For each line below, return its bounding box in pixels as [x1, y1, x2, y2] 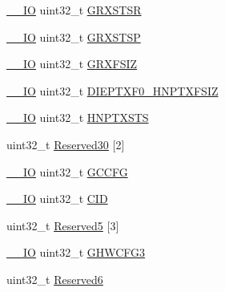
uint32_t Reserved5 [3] [6, 217, 119, 233]
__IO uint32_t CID [6, 190, 108, 207]
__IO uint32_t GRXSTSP [6, 28, 141, 45]
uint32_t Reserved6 [6, 270, 103, 287]
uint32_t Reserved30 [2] [6, 136, 125, 152]
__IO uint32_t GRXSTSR [6, 2, 142, 18]
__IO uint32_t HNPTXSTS [6, 109, 149, 126]
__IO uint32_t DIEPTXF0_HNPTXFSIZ [6, 82, 219, 99]
